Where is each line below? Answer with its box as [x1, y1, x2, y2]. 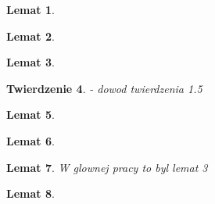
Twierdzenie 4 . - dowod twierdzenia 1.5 [6, 80, 202, 96]
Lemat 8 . [6, 185, 55, 202]
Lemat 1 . [6, 2, 55, 17]
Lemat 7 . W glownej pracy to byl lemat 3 [6, 159, 208, 175]
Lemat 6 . [6, 132, 55, 149]
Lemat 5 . [6, 106, 55, 123]
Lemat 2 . [6, 27, 55, 44]
